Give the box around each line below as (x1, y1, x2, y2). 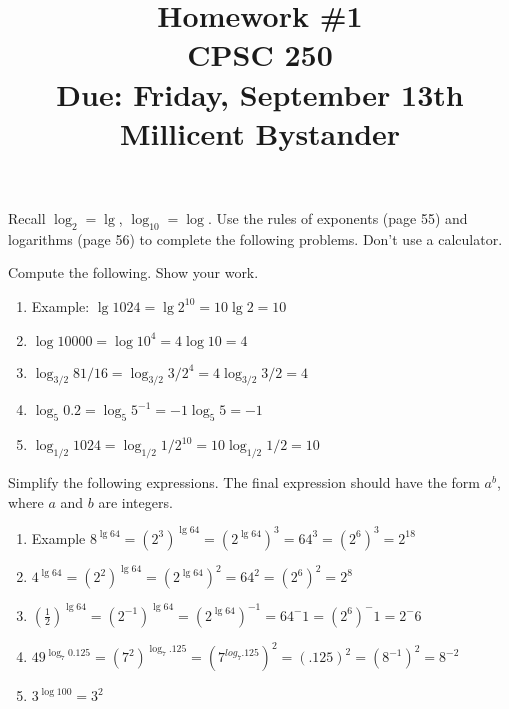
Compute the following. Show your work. (8, 262, 259, 283)
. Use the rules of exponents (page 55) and (207, 207, 468, 228)
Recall (8, 207, 46, 228)
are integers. (98, 491, 173, 512)
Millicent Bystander (119, 112, 401, 153)
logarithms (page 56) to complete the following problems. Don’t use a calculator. (8, 228, 503, 249)
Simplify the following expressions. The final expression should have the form (8, 471, 480, 492)
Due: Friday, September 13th (56, 73, 464, 114)
